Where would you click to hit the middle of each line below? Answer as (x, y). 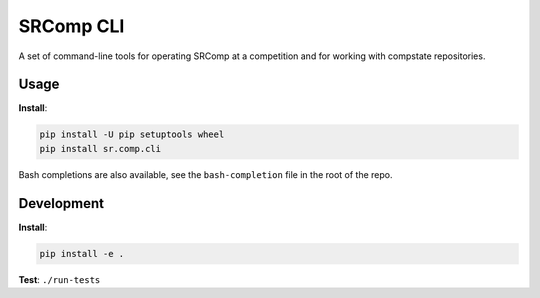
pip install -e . (82, 253)
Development (61, 203)
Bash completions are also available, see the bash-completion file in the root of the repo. (206, 174)
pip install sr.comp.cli (100, 148)
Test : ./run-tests (59, 279)
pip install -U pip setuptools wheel (132, 134)
